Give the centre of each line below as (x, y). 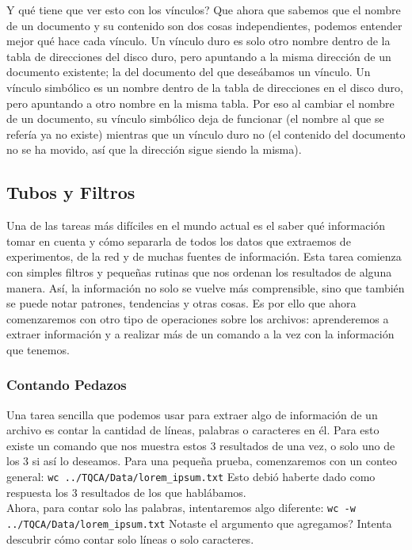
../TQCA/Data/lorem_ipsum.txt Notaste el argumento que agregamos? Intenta (199, 523)
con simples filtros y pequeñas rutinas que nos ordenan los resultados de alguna (199, 271)
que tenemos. (38, 349)
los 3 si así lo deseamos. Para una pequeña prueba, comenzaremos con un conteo (202, 461)
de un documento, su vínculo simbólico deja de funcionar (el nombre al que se (195, 118)
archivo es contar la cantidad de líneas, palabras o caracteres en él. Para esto (193, 430)
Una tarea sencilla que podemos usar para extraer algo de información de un (192, 414)
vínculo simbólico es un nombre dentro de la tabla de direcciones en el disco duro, (205, 87)
